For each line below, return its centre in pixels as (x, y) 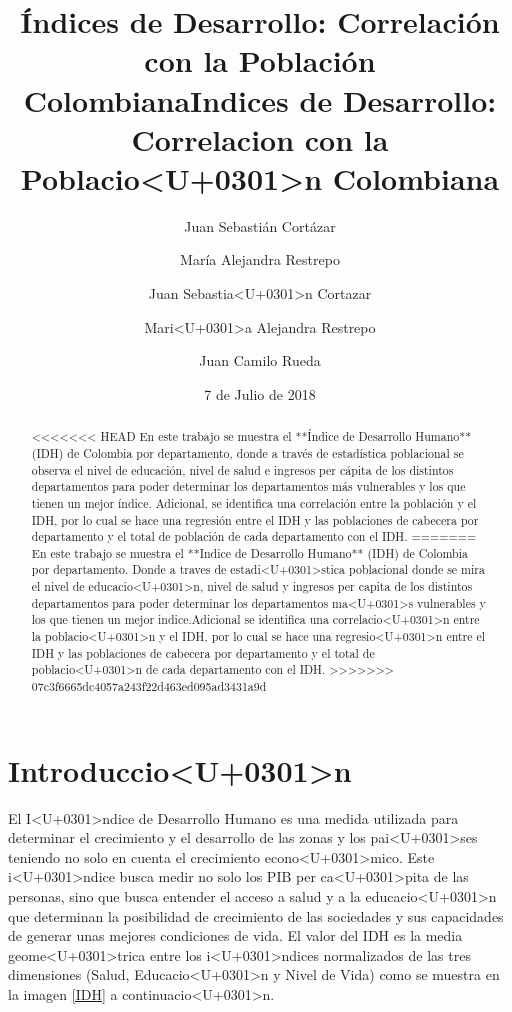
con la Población (260, 60)
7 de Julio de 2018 (260, 393)
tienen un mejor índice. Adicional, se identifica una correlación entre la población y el (254, 502)
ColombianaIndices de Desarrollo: (260, 99)
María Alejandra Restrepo (260, 259)
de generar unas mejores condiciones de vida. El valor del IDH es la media (235, 935)
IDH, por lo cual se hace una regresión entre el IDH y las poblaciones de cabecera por (255, 519)
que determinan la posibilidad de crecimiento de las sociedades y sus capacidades (256, 915)
